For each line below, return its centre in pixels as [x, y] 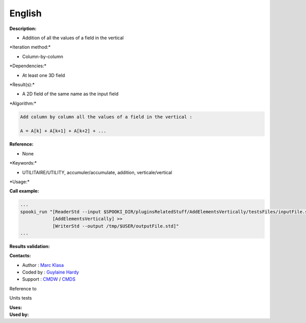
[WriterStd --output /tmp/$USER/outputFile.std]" [116, 226]
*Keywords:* [23, 163]
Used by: [19, 315]
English [25, 13]
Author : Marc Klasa [43, 265]
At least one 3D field [44, 75]
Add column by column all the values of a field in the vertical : [106, 117]
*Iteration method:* [30, 47]
